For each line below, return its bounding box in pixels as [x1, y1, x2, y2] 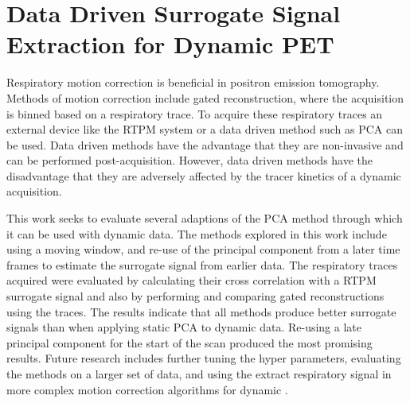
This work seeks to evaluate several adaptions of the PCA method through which [6, 210, 403, 227]
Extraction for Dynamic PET [6, 28, 334, 60]
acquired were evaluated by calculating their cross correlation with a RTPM [6, 272, 377, 289]
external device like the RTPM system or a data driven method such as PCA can [6, 121, 403, 138]
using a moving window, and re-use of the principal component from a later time [6, 241, 400, 258]
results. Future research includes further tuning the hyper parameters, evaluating [6, 350, 401, 366]
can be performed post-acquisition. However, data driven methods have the [6, 152, 373, 169]
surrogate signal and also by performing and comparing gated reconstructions [6, 288, 385, 304]
